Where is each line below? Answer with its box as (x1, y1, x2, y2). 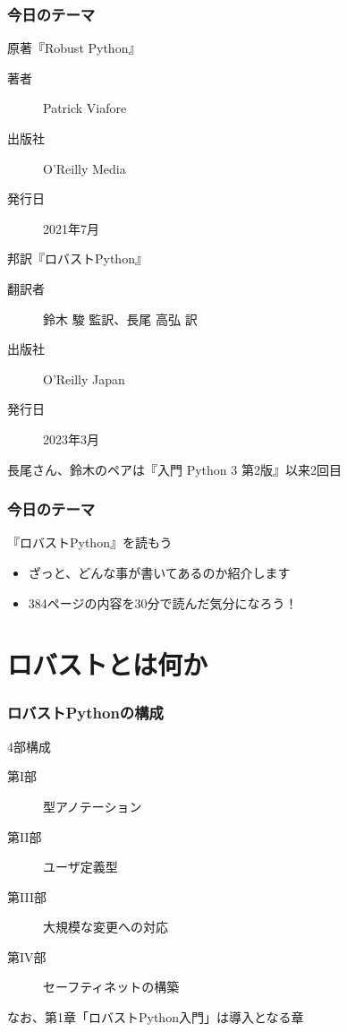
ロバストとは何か (7, 646, 208, 683)
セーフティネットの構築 (43, 977, 180, 996)
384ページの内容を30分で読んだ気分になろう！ (28, 593, 298, 612)
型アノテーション (43, 796, 142, 815)
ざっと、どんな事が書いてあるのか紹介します (28, 563, 291, 581)
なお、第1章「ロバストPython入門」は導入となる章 (7, 1008, 304, 1027)
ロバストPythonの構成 (7, 701, 164, 724)
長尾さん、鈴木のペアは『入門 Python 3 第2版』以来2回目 (7, 460, 342, 478)
